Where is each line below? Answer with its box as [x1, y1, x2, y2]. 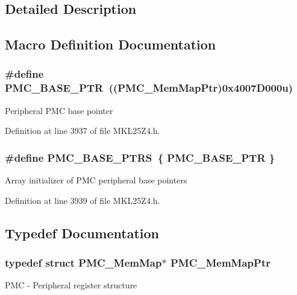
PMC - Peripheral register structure [5, 279, 137, 291]
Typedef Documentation [5, 223, 159, 242]
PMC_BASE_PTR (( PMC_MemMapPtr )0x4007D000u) [5, 80, 293, 95]
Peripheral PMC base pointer [5, 104, 113, 116]
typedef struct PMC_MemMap [5, 255, 162, 270]
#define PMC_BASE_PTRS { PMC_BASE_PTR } [5, 150, 275, 165]
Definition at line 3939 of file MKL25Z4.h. [5, 194, 160, 206]
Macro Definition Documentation [5, 35, 216, 54]
